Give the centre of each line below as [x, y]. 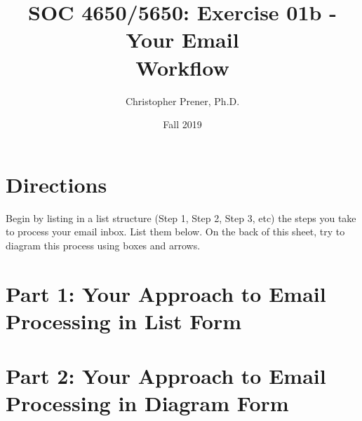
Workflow [182, 67]
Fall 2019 [182, 124]
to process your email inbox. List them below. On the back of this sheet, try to [175, 232]
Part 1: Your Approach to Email [166, 293]
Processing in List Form [124, 320]
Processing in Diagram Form [147, 403]
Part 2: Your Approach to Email [166, 376]
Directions [56, 184]
